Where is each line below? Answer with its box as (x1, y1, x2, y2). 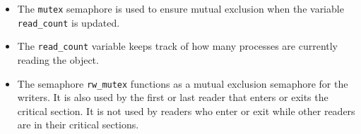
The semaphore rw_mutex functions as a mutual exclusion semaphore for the (17, 76, 348, 91)
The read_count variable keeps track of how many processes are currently (17, 39, 338, 53)
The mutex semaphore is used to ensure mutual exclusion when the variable (17, 1, 344, 15)
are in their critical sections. (17, 117, 139, 132)
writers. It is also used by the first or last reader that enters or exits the (17, 90, 329, 105)
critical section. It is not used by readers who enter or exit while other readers (17, 103, 355, 118)
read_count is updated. (17, 15, 120, 29)
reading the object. (17, 52, 99, 67)
